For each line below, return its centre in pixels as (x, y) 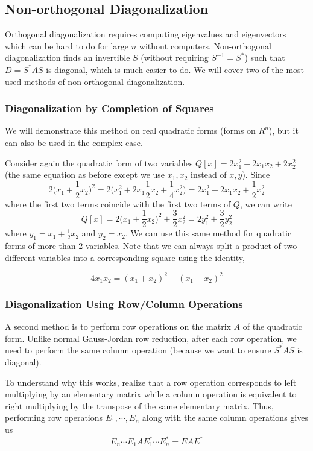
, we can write (266, 203)
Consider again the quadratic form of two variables (99, 162)
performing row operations (54, 418)
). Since (256, 175)
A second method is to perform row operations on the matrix (118, 326)
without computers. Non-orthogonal (205, 46)
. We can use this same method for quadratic (208, 233)
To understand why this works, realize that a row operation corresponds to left (151, 382)
